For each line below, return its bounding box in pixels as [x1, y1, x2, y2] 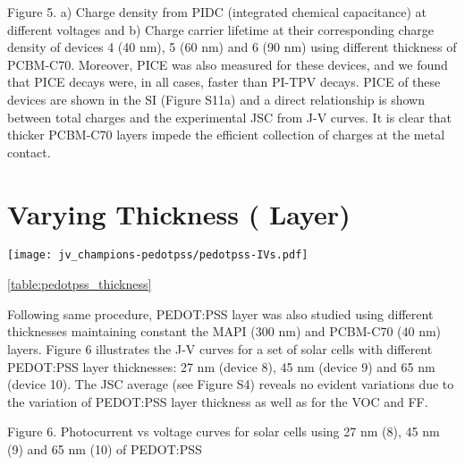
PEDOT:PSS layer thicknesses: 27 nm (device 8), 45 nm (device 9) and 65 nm [7, 357, 435, 376]
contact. [7, 142, 51, 161]
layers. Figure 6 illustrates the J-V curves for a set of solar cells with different [7, 339, 433, 358]
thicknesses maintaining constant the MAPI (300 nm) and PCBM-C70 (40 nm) [7, 322, 442, 341]
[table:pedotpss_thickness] [7, 275, 152, 293]
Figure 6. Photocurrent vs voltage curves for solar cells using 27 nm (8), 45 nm [7, 422, 440, 441]
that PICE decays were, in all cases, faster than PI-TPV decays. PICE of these [7, 72, 441, 91]
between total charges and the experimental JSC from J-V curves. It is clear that [7, 107, 452, 126]
